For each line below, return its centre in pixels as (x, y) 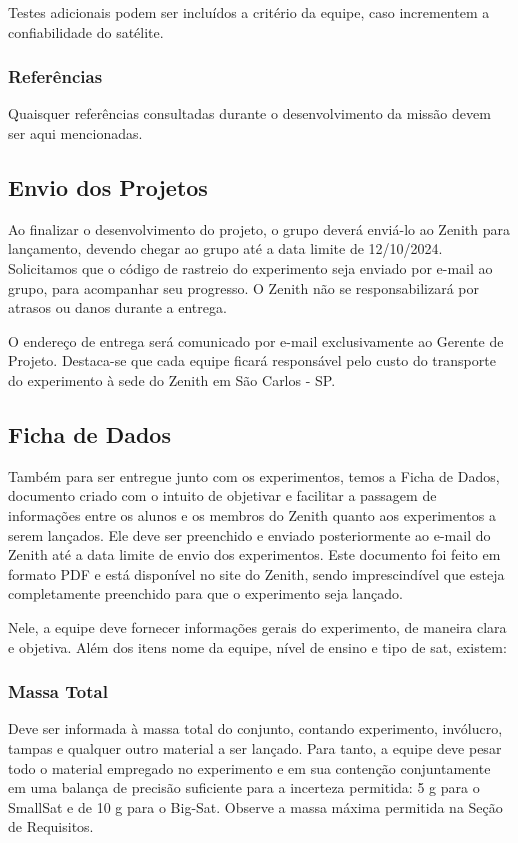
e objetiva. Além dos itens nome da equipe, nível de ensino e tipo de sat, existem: (257, 646)
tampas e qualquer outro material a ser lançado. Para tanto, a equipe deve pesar (255, 747)
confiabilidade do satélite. (86, 31)
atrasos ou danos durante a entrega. (117, 307)
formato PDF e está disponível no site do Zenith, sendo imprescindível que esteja (256, 573)
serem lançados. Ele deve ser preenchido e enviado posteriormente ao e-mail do (249, 534)
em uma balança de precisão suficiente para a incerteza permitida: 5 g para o (244, 787)
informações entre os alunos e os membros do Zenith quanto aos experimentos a (252, 514)
